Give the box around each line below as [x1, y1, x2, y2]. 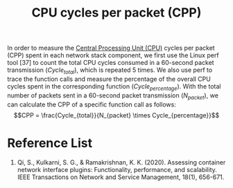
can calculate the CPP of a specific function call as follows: [7, 100, 177, 109]
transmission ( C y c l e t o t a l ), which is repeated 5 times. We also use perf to [7, 66, 213, 75]
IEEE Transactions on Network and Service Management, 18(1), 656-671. [17, 173, 225, 181]
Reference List [7, 135, 92, 151]
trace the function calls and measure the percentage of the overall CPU [7, 75, 212, 83]
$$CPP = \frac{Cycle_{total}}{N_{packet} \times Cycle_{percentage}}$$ [13, 111, 220, 119]
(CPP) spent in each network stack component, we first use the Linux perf [7, 51, 220, 59]
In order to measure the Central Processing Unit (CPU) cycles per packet [7, 44, 215, 53]
